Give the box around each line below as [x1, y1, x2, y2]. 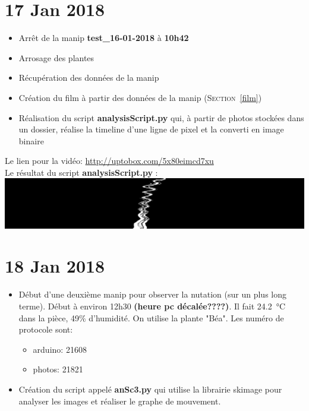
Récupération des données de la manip [18, 71, 159, 84]
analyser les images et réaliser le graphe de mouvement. [18, 394, 221, 407]
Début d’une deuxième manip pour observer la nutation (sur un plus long [18, 288, 286, 301]
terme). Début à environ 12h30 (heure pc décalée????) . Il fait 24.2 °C [18, 299, 286, 312]
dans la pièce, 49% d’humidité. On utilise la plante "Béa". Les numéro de [18, 311, 284, 324]
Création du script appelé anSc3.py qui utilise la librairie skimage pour [18, 382, 282, 395]
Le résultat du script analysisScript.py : [5, 166, 158, 178]
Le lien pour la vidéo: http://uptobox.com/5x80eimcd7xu [5, 154, 214, 167]
